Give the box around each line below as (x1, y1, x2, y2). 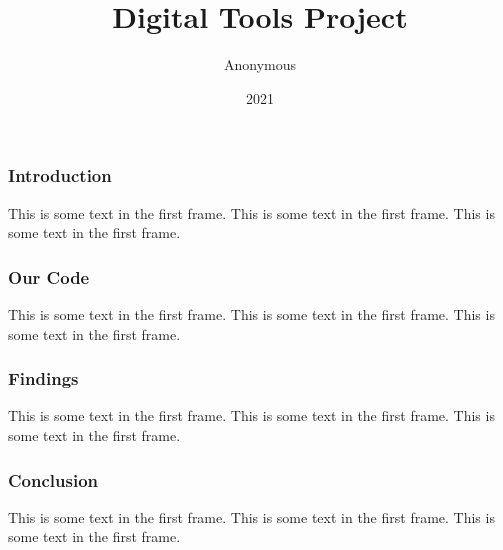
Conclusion (8, 467, 98, 492)
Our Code (8, 264, 90, 289)
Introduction (8, 163, 112, 188)
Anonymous (223, 54, 297, 75)
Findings (8, 366, 79, 391)
